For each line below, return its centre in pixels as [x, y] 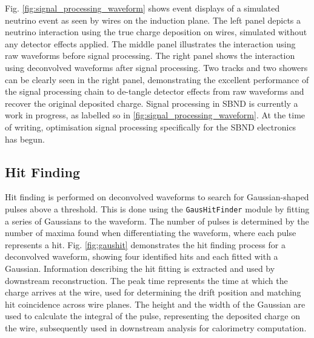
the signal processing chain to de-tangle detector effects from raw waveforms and [155, 91]
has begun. [25, 139]
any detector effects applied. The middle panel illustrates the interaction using [150, 43]
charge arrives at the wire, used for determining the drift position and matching [153, 292]
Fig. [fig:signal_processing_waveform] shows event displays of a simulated [142, 8]
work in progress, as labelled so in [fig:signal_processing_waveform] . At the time [155, 115]
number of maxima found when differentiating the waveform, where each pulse [151, 233]
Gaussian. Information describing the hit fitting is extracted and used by [140, 268]
